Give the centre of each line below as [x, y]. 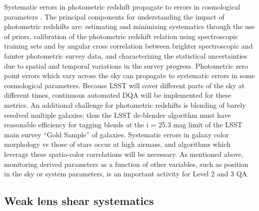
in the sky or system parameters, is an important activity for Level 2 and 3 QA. [126, 174]
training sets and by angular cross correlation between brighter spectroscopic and [128, 46]
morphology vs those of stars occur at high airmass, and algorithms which [117, 144]
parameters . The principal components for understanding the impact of [114, 16]
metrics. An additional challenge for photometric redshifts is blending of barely [125, 104]
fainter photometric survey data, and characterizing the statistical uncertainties [126, 55]
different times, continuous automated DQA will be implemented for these [118, 95]
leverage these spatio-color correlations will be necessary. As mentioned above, [124, 154]
